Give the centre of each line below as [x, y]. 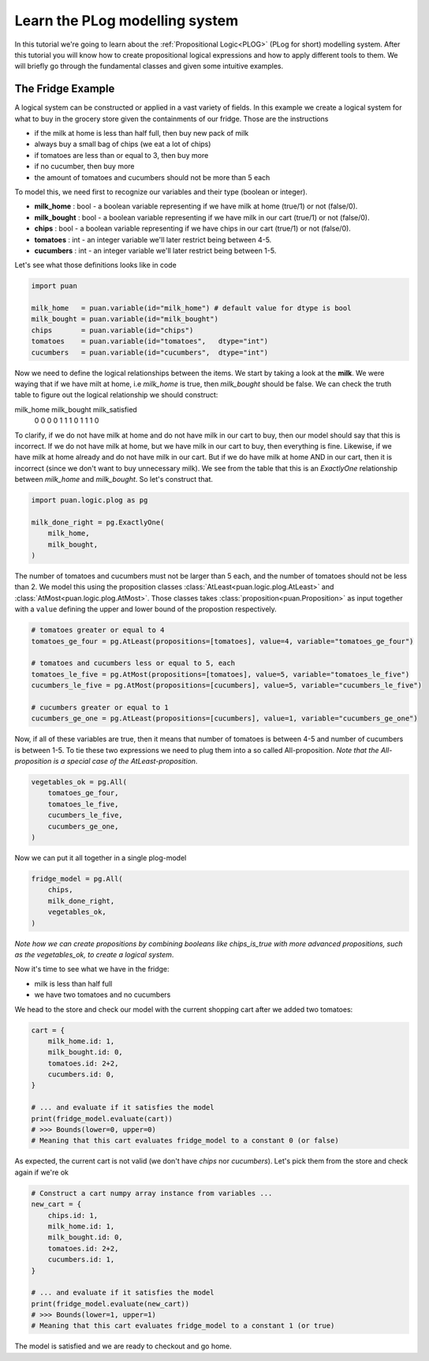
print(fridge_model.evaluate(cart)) [102, 1119]
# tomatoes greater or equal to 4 [98, 630]
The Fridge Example [65, 89]
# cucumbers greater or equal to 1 [100, 707]
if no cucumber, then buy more [84, 167]
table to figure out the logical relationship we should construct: [116, 395]
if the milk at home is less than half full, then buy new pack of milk [142, 133]
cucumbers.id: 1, [81, 1259]
